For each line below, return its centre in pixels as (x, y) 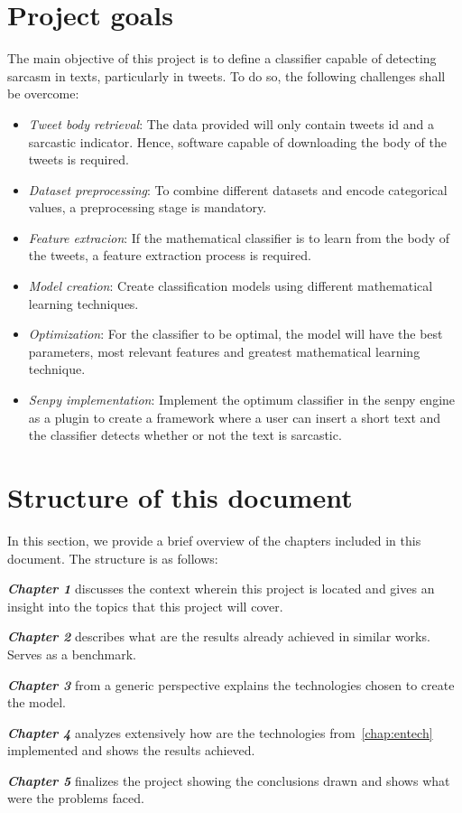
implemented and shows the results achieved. (131, 750)
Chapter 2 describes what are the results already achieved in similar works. (219, 636)
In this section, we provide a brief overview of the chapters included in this (214, 540)
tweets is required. (79, 159)
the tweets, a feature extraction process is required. (170, 255)
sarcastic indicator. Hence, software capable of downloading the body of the (237, 141)
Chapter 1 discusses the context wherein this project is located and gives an (221, 589)
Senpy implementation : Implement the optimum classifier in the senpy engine (242, 400)
